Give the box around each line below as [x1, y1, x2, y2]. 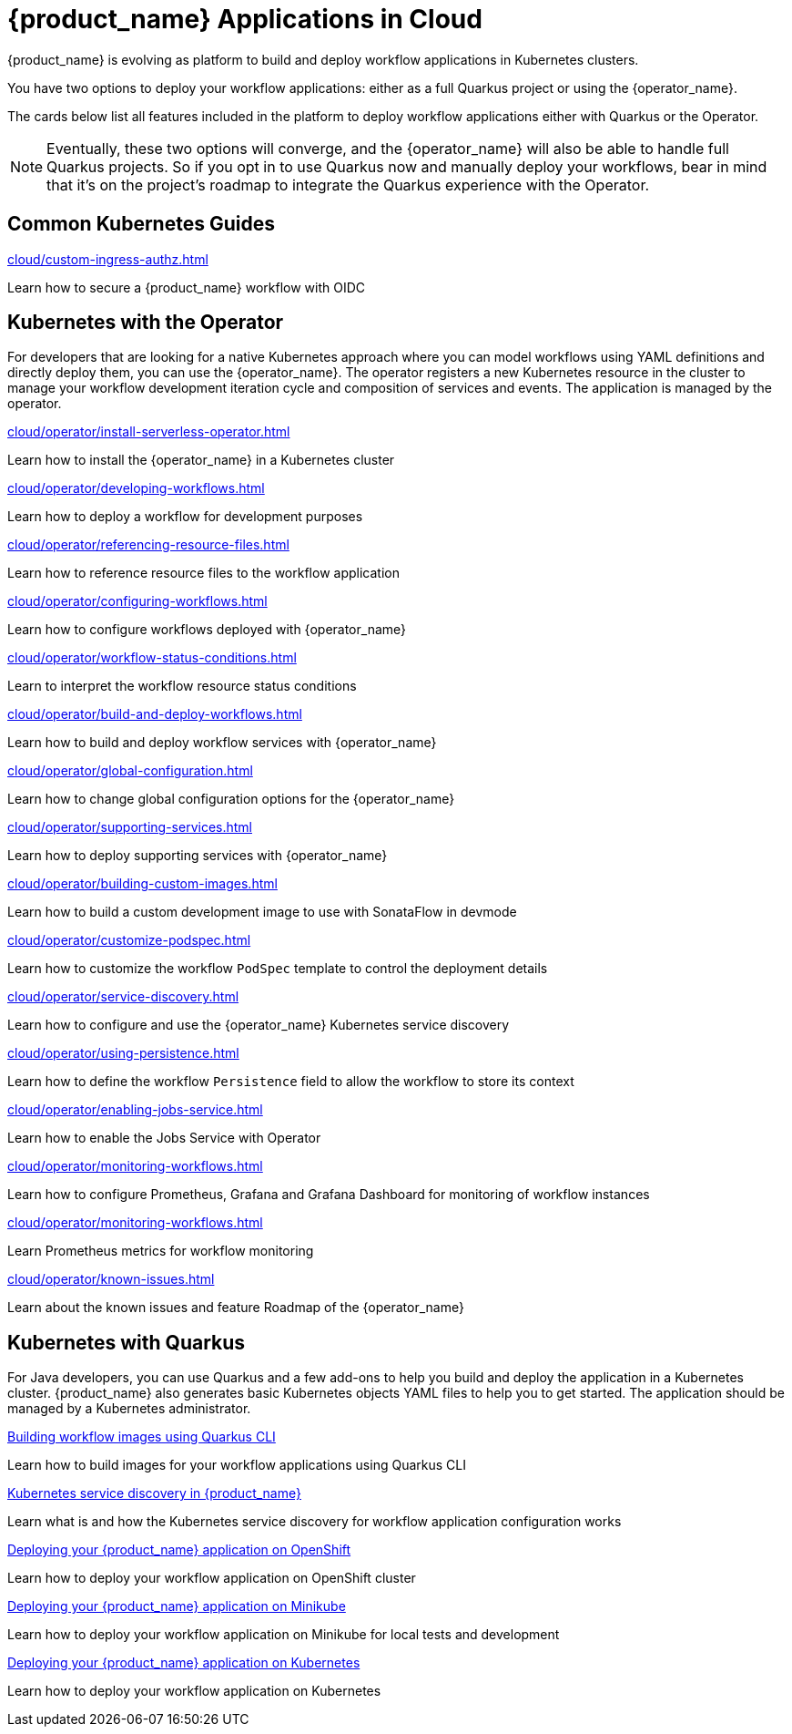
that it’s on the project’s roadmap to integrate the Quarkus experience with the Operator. [46, 175, 650, 194]
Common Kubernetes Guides [7, 212, 275, 236]
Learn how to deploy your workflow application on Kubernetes [7, 1683, 381, 1699]
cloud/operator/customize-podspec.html [7, 932, 251, 949]
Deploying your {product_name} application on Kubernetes [7, 1655, 360, 1671]
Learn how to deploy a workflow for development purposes [7, 508, 363, 525]
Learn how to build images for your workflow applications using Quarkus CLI [7, 1457, 466, 1473]
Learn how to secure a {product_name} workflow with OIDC [7, 279, 366, 295]
